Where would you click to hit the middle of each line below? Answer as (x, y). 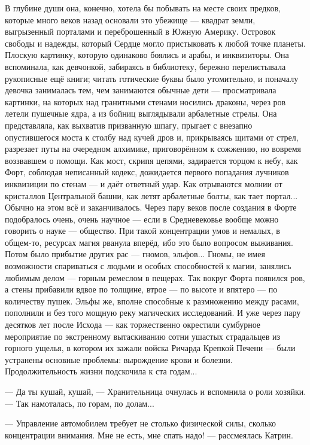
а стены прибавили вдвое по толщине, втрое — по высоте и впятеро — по (141, 289)
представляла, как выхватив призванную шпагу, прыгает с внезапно (129, 125)
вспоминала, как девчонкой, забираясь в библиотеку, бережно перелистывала (145, 66)
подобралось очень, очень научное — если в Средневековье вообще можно (142, 219)
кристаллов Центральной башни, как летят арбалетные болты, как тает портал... (151, 195)
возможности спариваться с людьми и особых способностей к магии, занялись (148, 266)
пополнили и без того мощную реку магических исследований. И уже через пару (153, 313)
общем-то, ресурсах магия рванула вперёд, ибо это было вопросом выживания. (149, 242)
